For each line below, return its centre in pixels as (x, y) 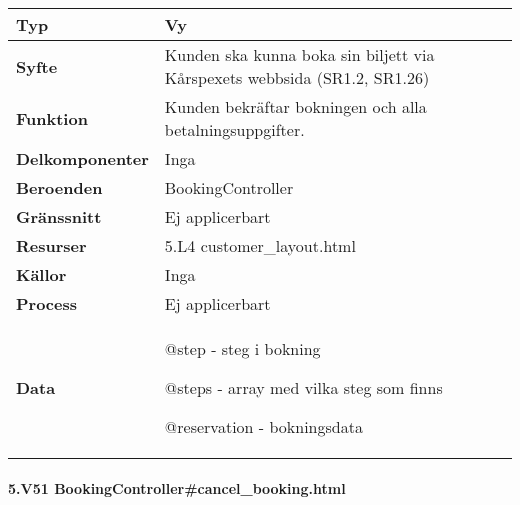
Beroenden (59, 187)
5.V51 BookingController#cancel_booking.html (177, 487)
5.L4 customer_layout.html (260, 245)
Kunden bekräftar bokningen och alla (295, 106)
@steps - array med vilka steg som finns (303, 387)
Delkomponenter (82, 158)
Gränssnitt (59, 216)
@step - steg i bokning (242, 348)
